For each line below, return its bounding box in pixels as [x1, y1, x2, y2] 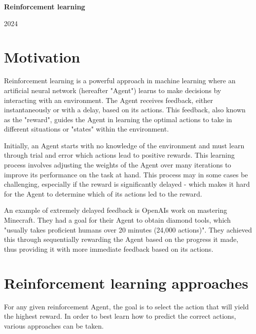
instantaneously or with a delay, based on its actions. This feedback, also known [4, 104, 246, 115]
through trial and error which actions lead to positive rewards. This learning [4, 150, 235, 160]
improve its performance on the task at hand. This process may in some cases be [4, 169, 248, 179]
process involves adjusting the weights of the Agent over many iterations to [4, 160, 231, 170]
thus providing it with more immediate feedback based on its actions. [4, 243, 214, 254]
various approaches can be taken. [4, 320, 104, 331]
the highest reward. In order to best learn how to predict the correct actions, [4, 311, 236, 321]
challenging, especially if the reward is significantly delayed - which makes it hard [4, 179, 250, 189]
